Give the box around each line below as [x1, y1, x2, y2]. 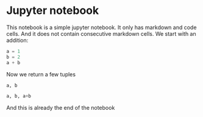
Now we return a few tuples [6, 70, 76, 78]
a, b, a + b [6, 93, 32, 99]
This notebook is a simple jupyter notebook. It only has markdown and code [6, 24, 197, 31]
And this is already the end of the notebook [6, 104, 115, 112]
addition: [6, 36, 29, 44]
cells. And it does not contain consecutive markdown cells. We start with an [6, 30, 196, 37]
